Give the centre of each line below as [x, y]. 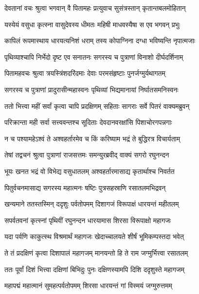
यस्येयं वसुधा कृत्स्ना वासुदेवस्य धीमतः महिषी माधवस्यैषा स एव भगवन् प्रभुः [92, 24]
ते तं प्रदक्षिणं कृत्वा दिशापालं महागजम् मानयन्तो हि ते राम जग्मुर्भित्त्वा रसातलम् [96, 252]
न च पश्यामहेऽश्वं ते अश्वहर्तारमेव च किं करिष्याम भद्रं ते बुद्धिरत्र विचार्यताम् [92, 138]
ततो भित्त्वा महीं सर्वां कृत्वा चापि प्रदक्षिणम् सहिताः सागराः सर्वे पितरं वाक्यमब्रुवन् [97, 106]
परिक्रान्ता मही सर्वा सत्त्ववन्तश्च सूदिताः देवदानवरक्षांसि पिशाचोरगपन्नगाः [88, 122]
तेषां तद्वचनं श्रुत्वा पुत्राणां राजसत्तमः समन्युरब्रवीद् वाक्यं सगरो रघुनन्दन [87, 155]
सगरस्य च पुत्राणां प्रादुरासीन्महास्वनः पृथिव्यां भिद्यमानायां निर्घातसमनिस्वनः [91, 89]
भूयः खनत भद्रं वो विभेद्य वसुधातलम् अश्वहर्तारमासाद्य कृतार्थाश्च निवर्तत [90, 171]
